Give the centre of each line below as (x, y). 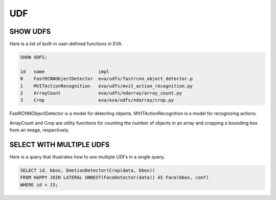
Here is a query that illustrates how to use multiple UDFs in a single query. (87, 157)
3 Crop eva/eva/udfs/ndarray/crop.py (97, 100)
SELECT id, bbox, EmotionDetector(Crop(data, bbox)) (88, 171)
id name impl (65, 71)
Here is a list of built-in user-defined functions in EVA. (66, 44)
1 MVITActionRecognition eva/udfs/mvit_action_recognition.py (107, 86)
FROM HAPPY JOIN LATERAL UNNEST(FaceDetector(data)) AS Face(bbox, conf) (114, 177)
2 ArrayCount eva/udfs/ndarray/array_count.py (101, 93)
